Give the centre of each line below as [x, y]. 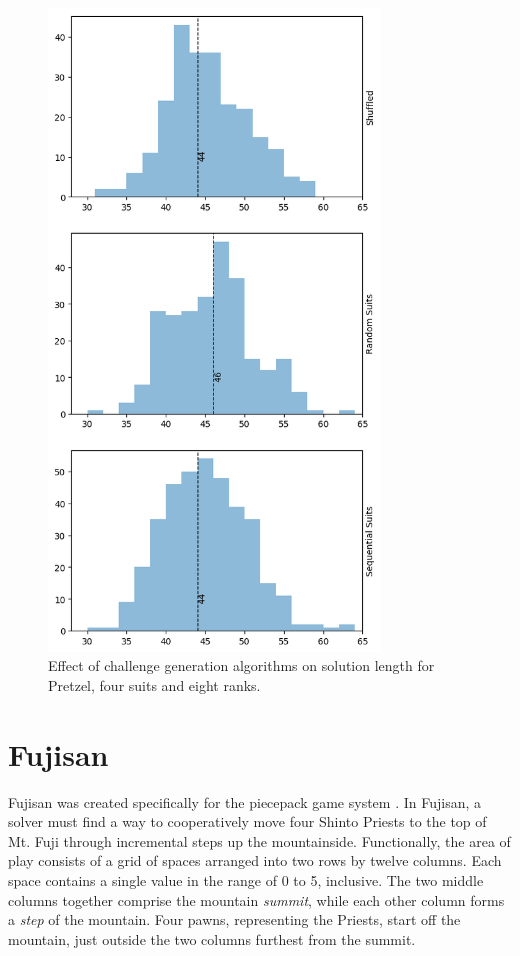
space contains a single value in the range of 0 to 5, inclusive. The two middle [246, 880]
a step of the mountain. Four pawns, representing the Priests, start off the [234, 919]
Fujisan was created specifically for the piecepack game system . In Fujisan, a [245, 801]
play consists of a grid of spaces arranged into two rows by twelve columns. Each [255, 860]
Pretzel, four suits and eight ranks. [154, 684]
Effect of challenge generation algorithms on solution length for [241, 665]
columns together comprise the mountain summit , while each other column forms [256, 899]
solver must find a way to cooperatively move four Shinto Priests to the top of [247, 821]
